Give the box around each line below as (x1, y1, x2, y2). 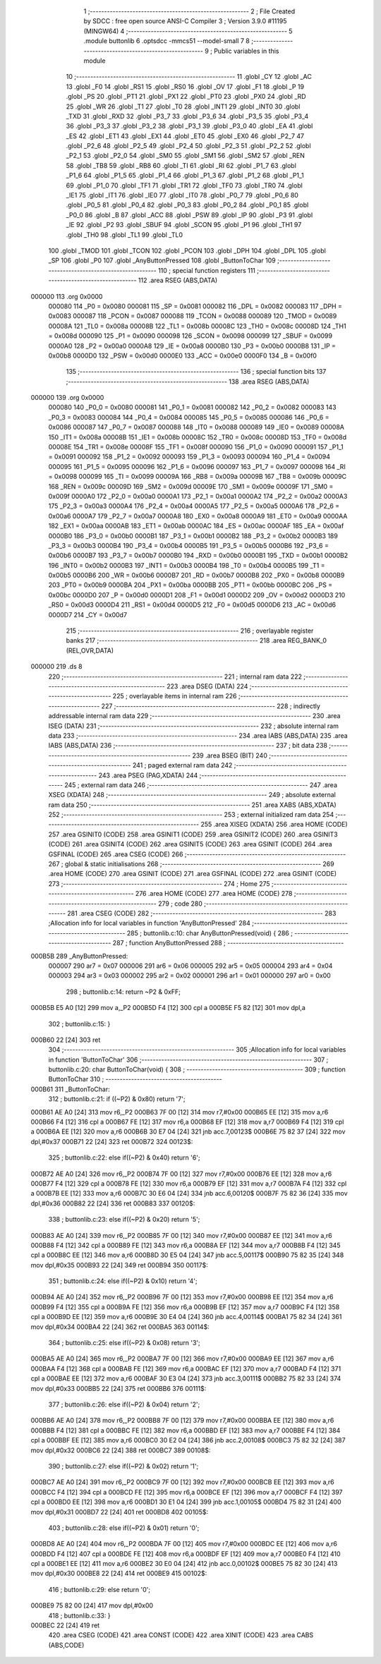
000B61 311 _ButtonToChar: (30, 1085, 110, 1093)
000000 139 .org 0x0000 (30, 394, 104, 402)
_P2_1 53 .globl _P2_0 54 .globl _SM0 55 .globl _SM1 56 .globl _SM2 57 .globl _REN (66, 152, 305, 160)
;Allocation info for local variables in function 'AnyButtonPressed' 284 (48, 919, 250, 928)
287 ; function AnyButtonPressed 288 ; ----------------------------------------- (112, 939, 344, 947)
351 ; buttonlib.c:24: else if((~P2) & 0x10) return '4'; (48, 1277, 198, 1285)
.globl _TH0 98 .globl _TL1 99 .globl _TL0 (66, 230, 183, 239)
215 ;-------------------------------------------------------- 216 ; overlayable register (66, 626, 314, 635)
